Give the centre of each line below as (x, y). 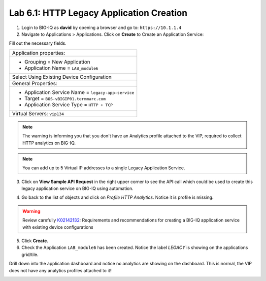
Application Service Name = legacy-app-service (79, 92)
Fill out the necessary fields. (38, 43)
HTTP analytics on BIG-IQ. (49, 143)
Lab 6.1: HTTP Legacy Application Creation (98, 13)
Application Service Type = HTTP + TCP (69, 104)
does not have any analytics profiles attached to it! (60, 270)
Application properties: (39, 53)
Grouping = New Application (57, 62)
